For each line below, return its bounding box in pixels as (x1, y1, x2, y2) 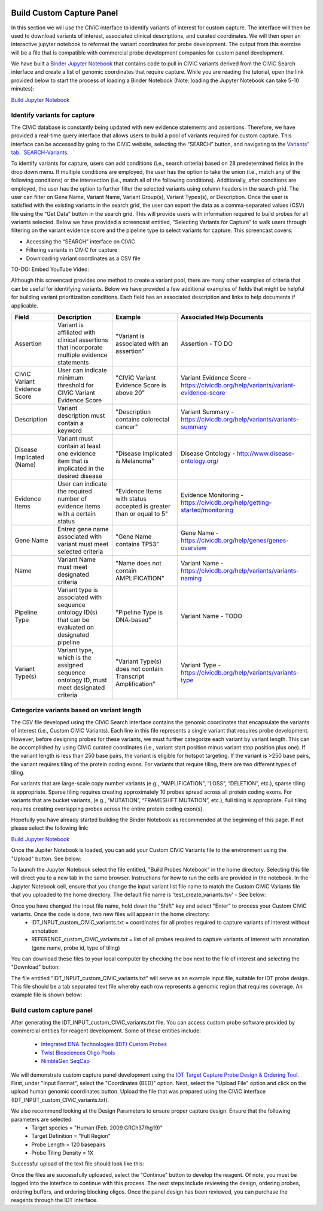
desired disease (57, 471, 103, 480)
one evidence (57, 449, 96, 457)
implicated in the (57, 464, 105, 472)
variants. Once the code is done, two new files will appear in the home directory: (11, 910, 209, 917)
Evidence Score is (115, 381, 167, 389)
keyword (57, 426, 82, 435)
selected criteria (57, 547, 103, 556)
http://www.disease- (236, 449, 295, 457)
